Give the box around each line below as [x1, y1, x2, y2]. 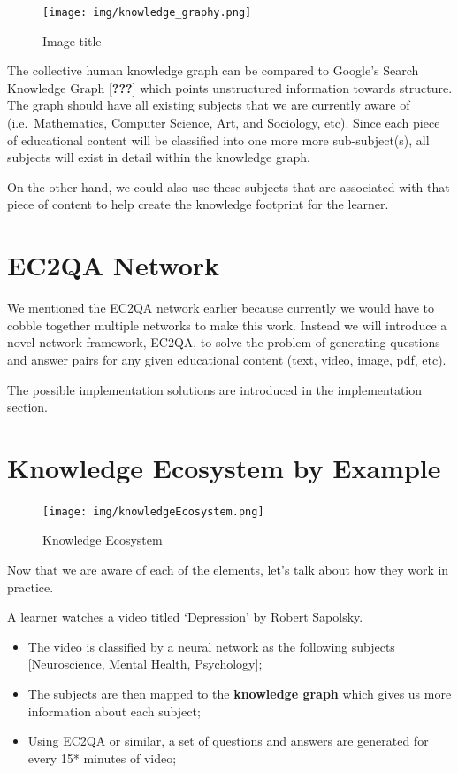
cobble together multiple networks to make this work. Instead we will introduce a [7, 315, 447, 334]
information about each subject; [27, 701, 201, 720]
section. [7, 398, 48, 416]
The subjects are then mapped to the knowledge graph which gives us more [27, 684, 452, 703]
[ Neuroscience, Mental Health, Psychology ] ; [27, 654, 263, 673]
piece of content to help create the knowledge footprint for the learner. [7, 195, 389, 213]
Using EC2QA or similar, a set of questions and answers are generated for [27, 731, 429, 750]
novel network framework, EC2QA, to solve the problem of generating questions [7, 333, 440, 352]
